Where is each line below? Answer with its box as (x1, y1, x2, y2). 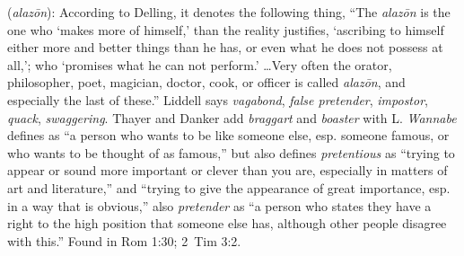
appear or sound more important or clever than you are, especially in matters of (7, 161, 448, 180)
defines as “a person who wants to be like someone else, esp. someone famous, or (7, 126, 450, 145)
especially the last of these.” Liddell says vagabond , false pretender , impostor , (7, 90, 428, 109)
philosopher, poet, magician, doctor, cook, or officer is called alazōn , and (7, 73, 406, 92)
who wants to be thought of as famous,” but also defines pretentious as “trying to (7, 143, 455, 162)
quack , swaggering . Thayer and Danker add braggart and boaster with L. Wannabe (7, 108, 457, 127)
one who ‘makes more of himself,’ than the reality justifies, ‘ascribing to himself (7, 20, 444, 39)
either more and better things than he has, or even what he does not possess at (7, 38, 443, 57)
